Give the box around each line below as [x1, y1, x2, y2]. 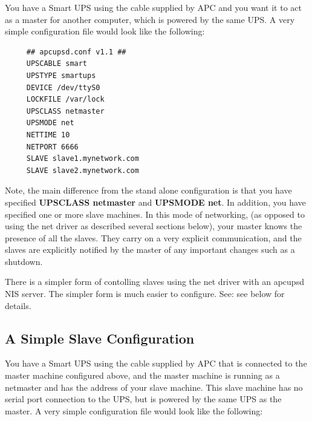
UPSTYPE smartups [26, 71, 96, 80]
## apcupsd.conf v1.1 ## [26, 47, 126, 56]
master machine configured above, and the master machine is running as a [5, 369, 280, 382]
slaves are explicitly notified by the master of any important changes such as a [5, 243, 295, 256]
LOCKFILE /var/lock [26, 95, 105, 104]
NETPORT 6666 [26, 142, 79, 151]
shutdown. [5, 255, 43, 267]
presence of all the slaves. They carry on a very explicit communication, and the [5, 231, 302, 244]
